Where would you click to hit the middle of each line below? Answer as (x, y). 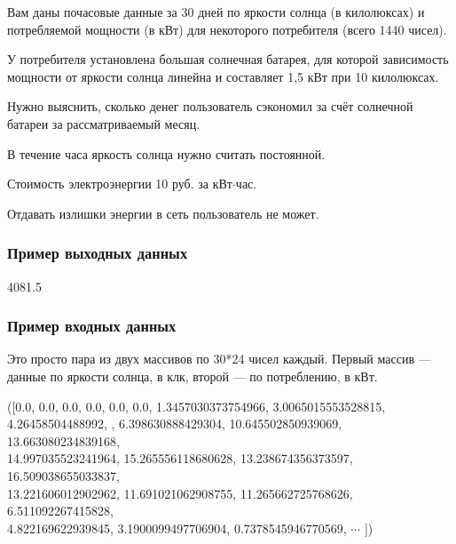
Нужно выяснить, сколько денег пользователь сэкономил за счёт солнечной (210, 106)
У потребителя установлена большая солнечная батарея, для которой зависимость (228, 59)
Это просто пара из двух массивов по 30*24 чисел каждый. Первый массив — (219, 359)
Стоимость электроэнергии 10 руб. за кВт (120, 184)
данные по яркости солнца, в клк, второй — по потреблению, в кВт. (193, 376)
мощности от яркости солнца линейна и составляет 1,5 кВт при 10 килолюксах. (223, 76)
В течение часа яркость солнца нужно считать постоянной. (166, 153)
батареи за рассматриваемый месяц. (104, 123)
